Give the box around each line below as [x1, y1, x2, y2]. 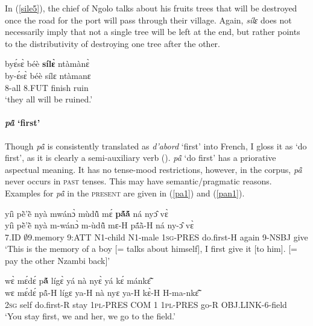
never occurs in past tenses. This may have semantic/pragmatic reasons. [5, 175, 272, 187]
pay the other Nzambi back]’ [5, 254, 110, 266]
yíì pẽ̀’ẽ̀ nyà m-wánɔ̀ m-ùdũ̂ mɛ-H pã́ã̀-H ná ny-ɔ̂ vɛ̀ [5, 219, 194, 231]
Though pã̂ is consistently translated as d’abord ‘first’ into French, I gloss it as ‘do [5, 139, 307, 152]
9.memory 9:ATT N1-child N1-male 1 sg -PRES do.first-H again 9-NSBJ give [28, 230, 308, 243]
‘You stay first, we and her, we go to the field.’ [5, 310, 175, 322]
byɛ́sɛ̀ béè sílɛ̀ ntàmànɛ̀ [5, 57, 90, 70]
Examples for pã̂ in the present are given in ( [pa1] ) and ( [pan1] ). [5, 186, 245, 199]
